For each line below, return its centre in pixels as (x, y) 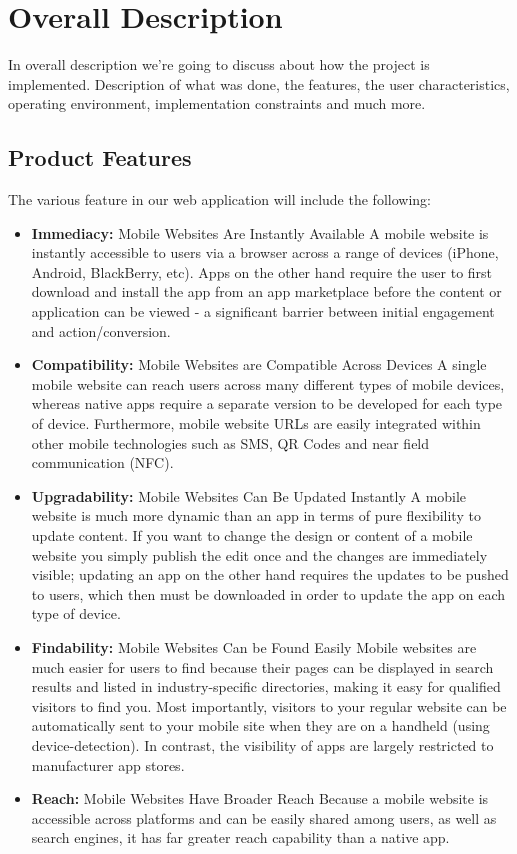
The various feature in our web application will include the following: (219, 199)
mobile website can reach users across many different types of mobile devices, (268, 383)
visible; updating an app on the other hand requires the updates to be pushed (270, 574)
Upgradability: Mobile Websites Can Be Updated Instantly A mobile (249, 495)
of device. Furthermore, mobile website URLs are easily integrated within (256, 423)
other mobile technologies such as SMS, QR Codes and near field (230, 442)
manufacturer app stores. (108, 764)
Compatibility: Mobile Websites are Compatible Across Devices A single (259, 364)
